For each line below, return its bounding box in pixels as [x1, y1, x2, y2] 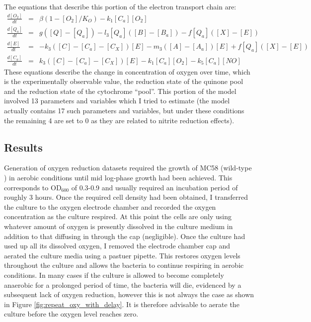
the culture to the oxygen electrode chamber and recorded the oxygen [4, 201, 216, 212]
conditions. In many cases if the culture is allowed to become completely [4, 269, 224, 280]
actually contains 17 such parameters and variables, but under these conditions [4, 105, 244, 115]
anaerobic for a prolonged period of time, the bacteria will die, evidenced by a [4, 279, 241, 290]
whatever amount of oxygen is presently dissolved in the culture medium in [4, 221, 233, 231]
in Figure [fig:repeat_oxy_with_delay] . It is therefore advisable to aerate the [4, 299, 239, 309]
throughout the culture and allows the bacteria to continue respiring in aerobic [4, 260, 244, 270]
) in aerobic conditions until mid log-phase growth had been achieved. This [4, 172, 233, 182]
